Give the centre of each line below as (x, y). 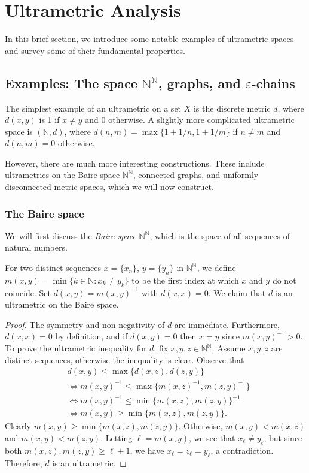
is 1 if (49, 120)
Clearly (18, 426)
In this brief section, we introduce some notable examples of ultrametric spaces (149, 39)
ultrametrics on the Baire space (62, 175)
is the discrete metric (232, 108)
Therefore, (24, 463)
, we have (147, 450)
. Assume (229, 348)
